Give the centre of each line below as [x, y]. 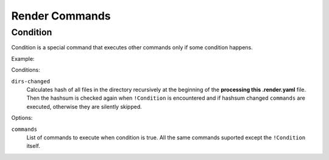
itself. [34, 146]
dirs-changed [31, 81]
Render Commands [61, 16]
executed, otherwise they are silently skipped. [84, 106]
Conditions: [26, 70]
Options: [22, 118]
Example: [23, 58]
